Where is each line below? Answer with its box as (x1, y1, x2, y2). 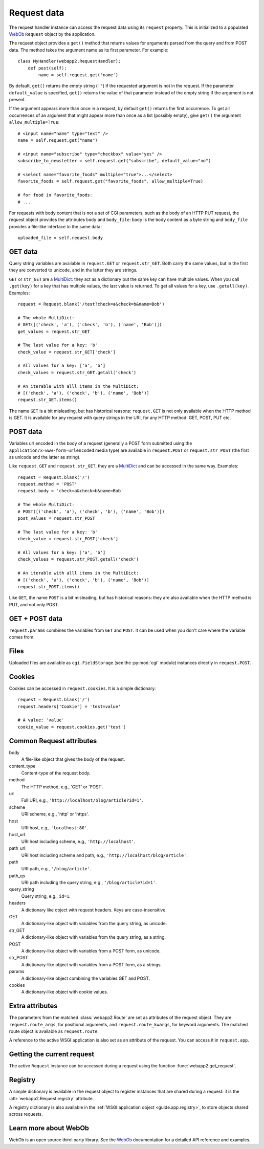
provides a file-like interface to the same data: (9, 223, 102, 229)
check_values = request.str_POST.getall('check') (18, 556, 139, 562)
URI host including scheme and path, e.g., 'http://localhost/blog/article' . (21, 852, 188, 858)
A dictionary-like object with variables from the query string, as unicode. (21, 921, 167, 927)
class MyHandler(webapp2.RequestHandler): (18, 59, 121, 64)
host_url (9, 832, 25, 838)
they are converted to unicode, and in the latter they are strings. (9, 267, 138, 273)
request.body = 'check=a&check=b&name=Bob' (18, 488, 124, 494)
